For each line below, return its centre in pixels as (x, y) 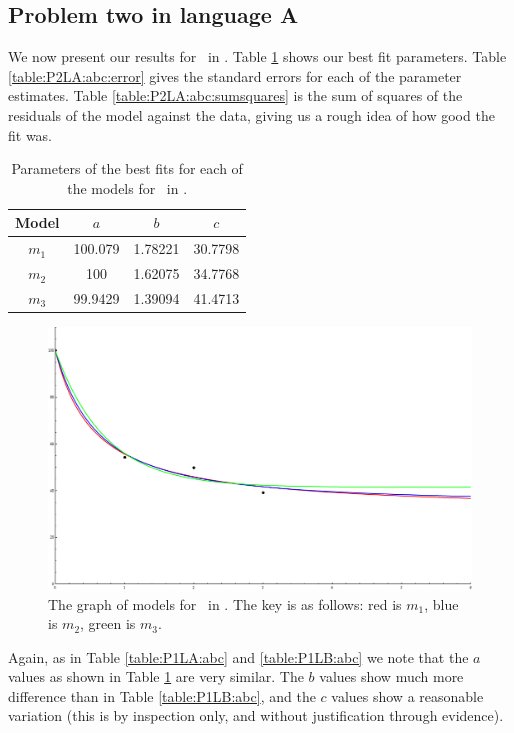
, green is (108, 623)
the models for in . (127, 187)
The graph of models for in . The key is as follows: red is (225, 603)
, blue (441, 603)
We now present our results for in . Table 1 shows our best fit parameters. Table (257, 56)
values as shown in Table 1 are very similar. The (156, 676)
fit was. (30, 134)
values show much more (391, 676)
